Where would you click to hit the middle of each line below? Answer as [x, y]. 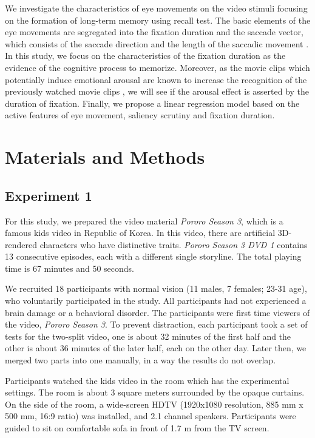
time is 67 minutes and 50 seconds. [69, 268]
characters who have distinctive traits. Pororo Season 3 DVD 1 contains [174, 244]
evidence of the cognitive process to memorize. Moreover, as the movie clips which [157, 67]
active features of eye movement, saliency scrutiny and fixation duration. [140, 115]
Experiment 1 [49, 195]
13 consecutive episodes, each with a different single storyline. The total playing [153, 256]
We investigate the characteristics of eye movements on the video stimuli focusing [156, 8]
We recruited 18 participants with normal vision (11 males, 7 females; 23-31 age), [156, 288]
